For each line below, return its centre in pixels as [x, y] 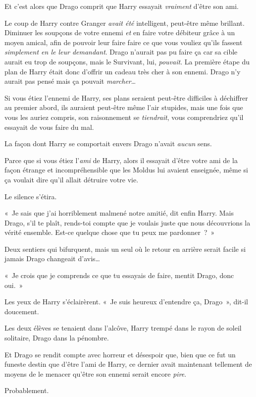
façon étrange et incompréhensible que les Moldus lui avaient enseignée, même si [126, 170]
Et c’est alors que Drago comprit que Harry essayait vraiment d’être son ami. [122, 6]
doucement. [22, 311]
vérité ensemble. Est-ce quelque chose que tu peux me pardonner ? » [110, 232]
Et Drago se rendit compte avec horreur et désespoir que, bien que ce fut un [120, 354]
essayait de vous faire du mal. [49, 127]
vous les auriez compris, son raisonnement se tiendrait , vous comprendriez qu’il [124, 117]
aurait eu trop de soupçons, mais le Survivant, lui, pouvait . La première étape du [127, 61]
